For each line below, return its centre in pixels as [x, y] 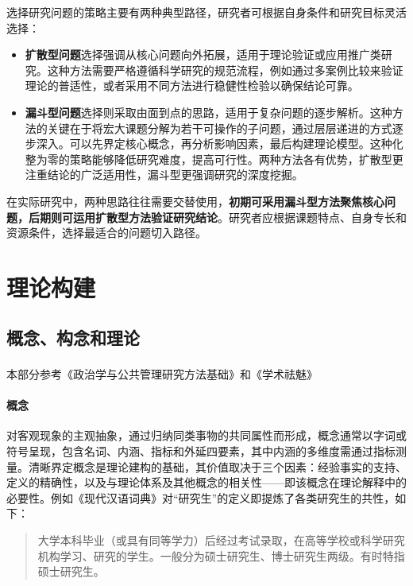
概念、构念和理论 [73, 338]
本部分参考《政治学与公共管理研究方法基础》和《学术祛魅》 [162, 373]
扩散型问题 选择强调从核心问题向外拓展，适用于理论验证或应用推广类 [203, 54]
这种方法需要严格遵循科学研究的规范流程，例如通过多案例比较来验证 [225, 70]
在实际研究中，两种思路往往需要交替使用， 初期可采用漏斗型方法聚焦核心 [195, 201]
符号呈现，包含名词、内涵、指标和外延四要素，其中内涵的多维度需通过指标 [201, 450]
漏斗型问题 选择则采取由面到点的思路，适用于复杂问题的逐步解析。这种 [208, 112]
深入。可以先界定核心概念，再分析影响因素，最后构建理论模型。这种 [214, 144]
